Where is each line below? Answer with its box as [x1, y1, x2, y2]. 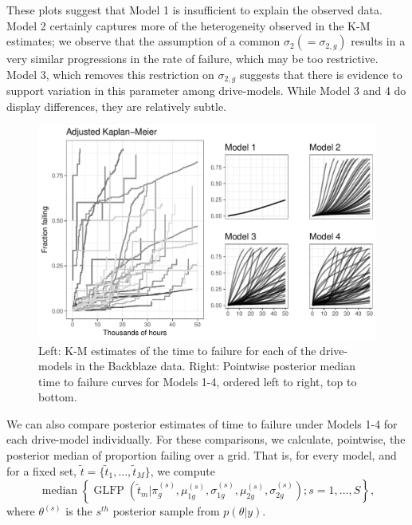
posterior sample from [112, 503, 220, 519]
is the [65, 503, 92, 519]
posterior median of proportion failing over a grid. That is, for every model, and [6, 447, 397, 464]
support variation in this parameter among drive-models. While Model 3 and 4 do [6, 82, 406, 99]
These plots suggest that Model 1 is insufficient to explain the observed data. [6, 2, 383, 18]
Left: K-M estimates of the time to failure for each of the [38, 341, 316, 358]
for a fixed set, [6, 462, 77, 479]
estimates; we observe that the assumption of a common [6, 33, 281, 49]
